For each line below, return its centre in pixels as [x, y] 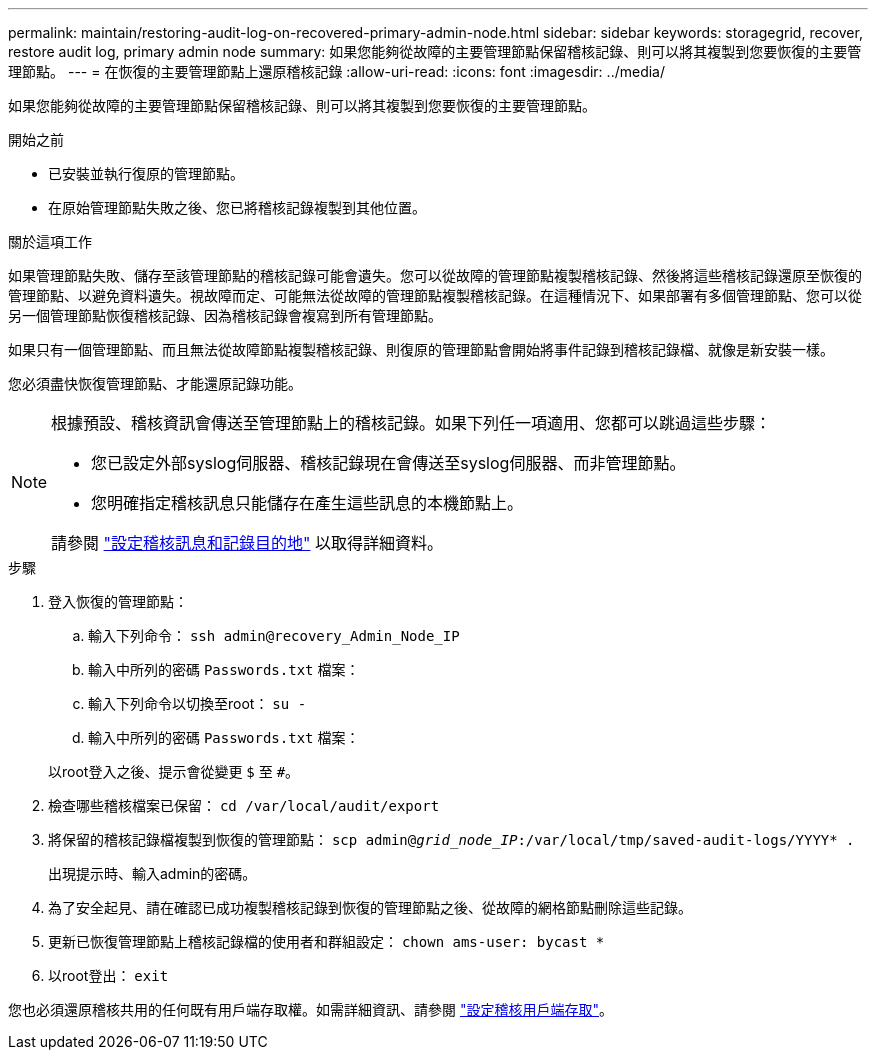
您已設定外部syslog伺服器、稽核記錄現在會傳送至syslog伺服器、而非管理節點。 [388, 463]
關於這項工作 [50, 241]
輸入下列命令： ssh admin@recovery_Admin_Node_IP [274, 635]
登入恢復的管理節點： [118, 601]
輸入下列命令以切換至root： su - [197, 703]
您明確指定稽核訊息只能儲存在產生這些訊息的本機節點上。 [307, 503]
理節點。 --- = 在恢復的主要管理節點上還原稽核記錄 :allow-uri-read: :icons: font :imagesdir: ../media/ [337, 71]
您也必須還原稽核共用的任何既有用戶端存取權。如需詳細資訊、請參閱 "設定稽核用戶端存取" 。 [310, 1009]
